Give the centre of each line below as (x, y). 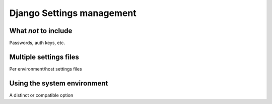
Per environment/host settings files (46, 69)
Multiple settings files (44, 57)
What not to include (41, 31)
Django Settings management (73, 13)
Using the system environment (59, 83)
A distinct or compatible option (41, 95)
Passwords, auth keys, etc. (37, 43)
